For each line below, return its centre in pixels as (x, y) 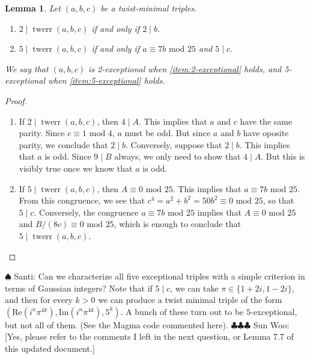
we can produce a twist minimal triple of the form (190, 300)
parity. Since (42, 133)
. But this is (283, 156)
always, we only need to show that (178, 156)
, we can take (194, 288)
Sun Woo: (271, 324)
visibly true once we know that (76, 168)
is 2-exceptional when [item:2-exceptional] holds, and (185, 68)
